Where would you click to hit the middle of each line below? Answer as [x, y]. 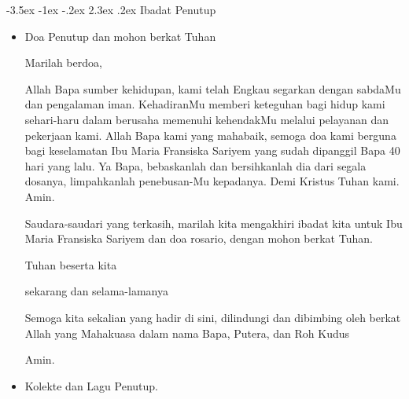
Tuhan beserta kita [71, 264]
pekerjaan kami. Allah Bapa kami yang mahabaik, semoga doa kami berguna [210, 135]
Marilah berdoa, [63, 62]
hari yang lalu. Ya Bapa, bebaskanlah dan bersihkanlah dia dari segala [195, 165]
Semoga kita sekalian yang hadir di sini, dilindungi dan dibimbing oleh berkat [213, 317]
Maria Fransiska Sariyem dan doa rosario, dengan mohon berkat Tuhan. [199, 238]
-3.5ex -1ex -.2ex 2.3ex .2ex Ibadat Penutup [111, 9]
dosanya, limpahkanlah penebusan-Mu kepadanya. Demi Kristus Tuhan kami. [212, 181]
